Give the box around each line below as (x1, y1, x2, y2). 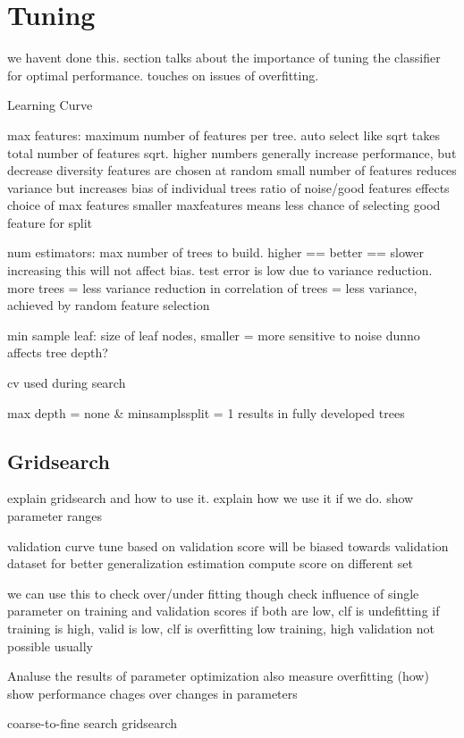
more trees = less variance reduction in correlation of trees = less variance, (7, 278, 418, 297)
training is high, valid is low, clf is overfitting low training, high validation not (7, 618, 434, 637)
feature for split (7, 213, 93, 231)
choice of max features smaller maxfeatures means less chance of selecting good (7, 196, 441, 214)
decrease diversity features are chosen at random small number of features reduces (7, 161, 457, 180)
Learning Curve (7, 96, 93, 114)
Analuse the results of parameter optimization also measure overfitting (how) (7, 667, 429, 685)
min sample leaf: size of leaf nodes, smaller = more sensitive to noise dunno (7, 325, 420, 344)
